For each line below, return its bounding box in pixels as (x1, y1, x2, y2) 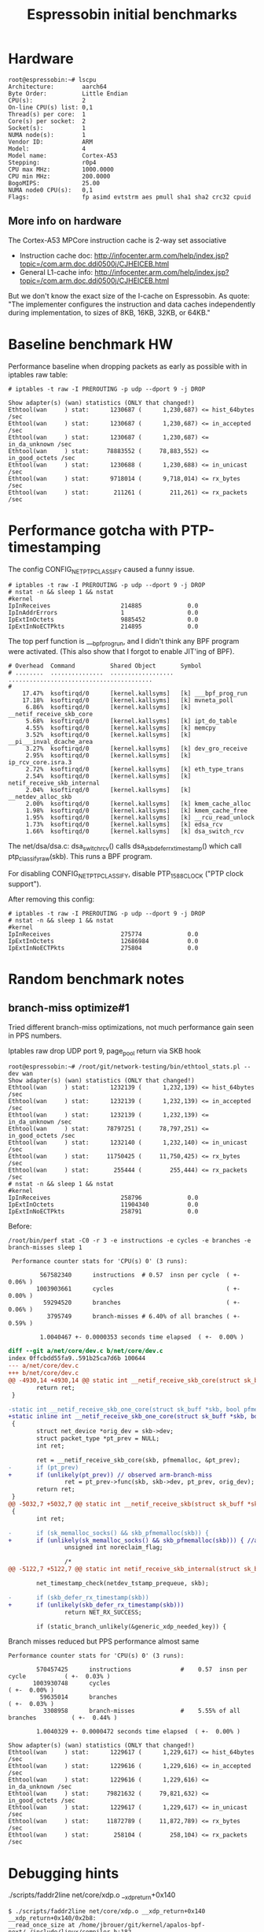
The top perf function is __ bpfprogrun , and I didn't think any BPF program (8, 637, 240, 648)
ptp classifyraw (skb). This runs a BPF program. (8, 852, 153, 863)
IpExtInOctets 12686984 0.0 (8, 937, 199, 945)
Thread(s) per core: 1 (8, 110, 86, 118)
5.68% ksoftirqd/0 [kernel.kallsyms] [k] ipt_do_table (25, 717, 237, 726)
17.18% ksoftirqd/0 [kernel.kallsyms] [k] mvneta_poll (22, 697, 234, 704)
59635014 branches (39, 1693, 118, 1701)
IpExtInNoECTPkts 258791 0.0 (8, 1208, 199, 1216)
